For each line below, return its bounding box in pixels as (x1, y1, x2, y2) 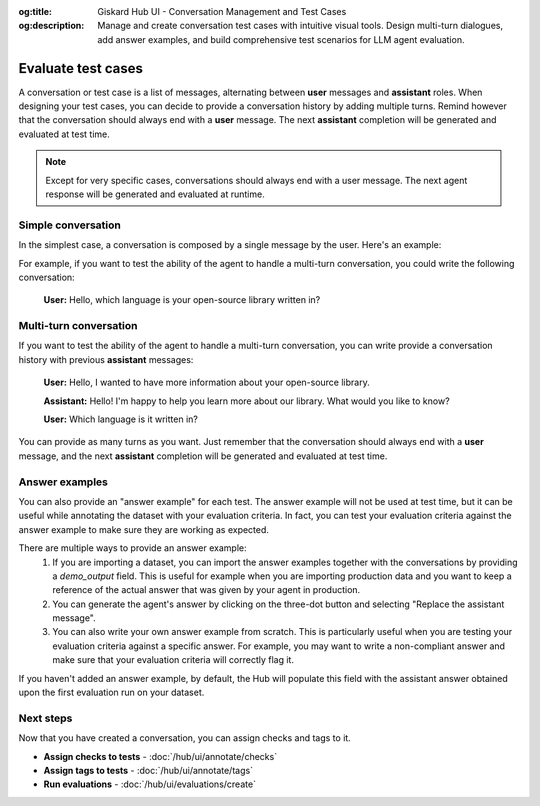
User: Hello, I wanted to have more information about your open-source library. (43, 376, 370, 389)
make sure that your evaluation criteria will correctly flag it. (52, 654, 295, 666)
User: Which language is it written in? (43, 413, 199, 425)
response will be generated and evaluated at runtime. (45, 188, 265, 200)
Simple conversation (18, 218, 122, 232)
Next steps (18, 711, 73, 725)
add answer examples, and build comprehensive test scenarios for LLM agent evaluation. (97, 33, 465, 45)
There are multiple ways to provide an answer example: (18, 542, 247, 554)
